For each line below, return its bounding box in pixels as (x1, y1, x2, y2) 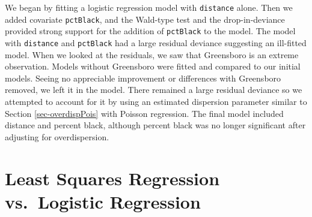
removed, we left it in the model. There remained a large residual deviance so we (5, 83, 302, 96)
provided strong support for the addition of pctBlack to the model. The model (5, 25, 296, 37)
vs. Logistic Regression (5, 189, 201, 213)
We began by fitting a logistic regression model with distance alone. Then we (5, 1, 293, 13)
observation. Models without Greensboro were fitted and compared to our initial (5, 60, 301, 73)
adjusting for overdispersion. (5, 130, 109, 143)
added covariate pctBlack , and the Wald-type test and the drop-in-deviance (5, 13, 285, 25)
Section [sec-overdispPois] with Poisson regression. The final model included (5, 107, 284, 119)
